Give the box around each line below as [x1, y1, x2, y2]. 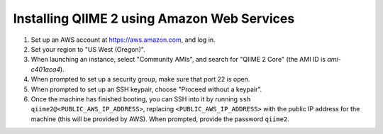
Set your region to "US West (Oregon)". [30, 45, 145, 53]
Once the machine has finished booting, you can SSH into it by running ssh [30, 94, 251, 103]
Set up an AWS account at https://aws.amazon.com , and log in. [30, 35, 216, 44]
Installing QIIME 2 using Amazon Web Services [13, 11, 295, 26]
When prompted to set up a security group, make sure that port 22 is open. [30, 75, 250, 84]
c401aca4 [30, 65, 60, 74]
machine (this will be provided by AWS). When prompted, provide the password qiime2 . [30, 114, 290, 123]
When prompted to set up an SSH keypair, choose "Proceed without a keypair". [30, 85, 262, 94]
